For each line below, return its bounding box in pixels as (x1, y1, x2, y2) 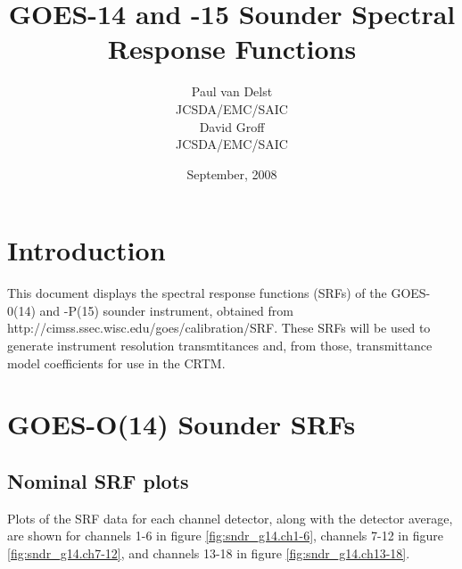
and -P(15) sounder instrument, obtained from (39, 301, 293, 319)
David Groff (199, 117, 265, 136)
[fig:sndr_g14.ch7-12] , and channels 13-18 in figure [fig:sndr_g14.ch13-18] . (7, 543, 410, 562)
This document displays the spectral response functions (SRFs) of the (7, 284, 387, 302)
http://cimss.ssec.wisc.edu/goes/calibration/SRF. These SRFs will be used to (7, 318, 431, 337)
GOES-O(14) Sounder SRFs (7, 406, 356, 442)
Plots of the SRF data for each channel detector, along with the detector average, (7, 508, 453, 527)
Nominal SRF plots (7, 466, 189, 494)
